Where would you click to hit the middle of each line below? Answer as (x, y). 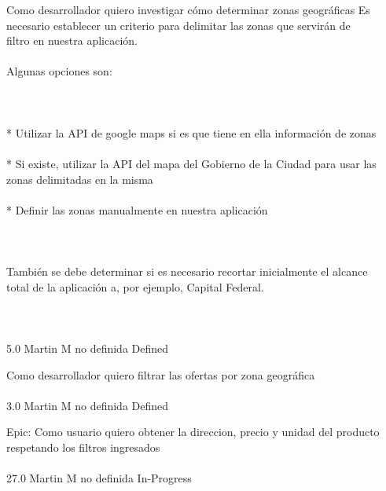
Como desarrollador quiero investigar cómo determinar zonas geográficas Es (188, 9)
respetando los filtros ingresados (83, 447)
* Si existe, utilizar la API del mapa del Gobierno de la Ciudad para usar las (191, 163)
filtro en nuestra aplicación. (72, 40)
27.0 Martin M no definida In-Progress (99, 478)
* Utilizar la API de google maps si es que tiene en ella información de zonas (191, 132)
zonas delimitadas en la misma (80, 179)
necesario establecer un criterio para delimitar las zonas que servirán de (178, 25)
